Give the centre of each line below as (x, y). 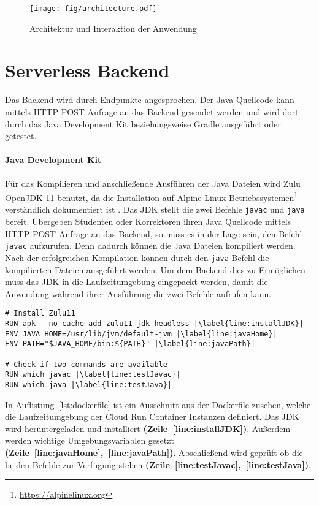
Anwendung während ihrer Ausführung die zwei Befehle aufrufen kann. (138, 293)
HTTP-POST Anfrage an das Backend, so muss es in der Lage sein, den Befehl (154, 233)
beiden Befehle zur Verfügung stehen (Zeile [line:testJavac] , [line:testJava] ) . (158, 464)
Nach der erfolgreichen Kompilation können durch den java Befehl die (137, 257)
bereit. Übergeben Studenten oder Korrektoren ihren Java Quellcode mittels (148, 222)
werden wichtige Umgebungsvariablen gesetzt (90, 440)
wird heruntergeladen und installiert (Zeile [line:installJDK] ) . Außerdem (148, 428)
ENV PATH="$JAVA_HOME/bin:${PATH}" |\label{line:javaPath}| (130, 344)
